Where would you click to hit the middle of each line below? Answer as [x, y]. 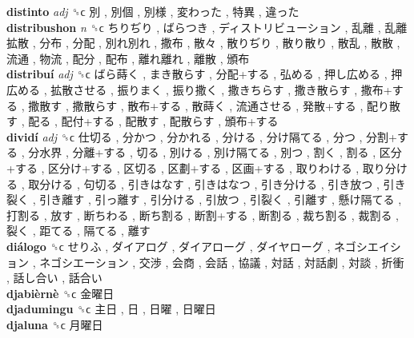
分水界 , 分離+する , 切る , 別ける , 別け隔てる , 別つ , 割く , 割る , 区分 [215, 152]
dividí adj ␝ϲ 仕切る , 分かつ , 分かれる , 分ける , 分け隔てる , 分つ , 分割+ [202, 136]
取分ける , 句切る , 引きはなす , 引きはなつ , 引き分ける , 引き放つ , [204, 183]
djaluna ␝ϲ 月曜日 [55, 324]
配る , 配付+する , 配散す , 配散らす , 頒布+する [153, 121]
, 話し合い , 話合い [54, 278]
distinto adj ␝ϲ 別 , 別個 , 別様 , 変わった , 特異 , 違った [153, 11]
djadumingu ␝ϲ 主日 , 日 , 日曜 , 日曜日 [111, 309]
